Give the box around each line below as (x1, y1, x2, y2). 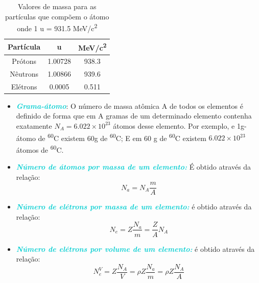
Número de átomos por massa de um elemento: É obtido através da (16, 161, 251, 172)
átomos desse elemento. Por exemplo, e (113, 120, 235, 131)
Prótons (12, 55, 36, 66)
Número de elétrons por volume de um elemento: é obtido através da (16, 243, 255, 254)
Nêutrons (10, 68, 38, 79)
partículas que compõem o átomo (5, 11, 109, 21)
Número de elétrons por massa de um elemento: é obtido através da (16, 201, 252, 212)
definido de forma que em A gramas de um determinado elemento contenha (16, 110, 252, 121)
